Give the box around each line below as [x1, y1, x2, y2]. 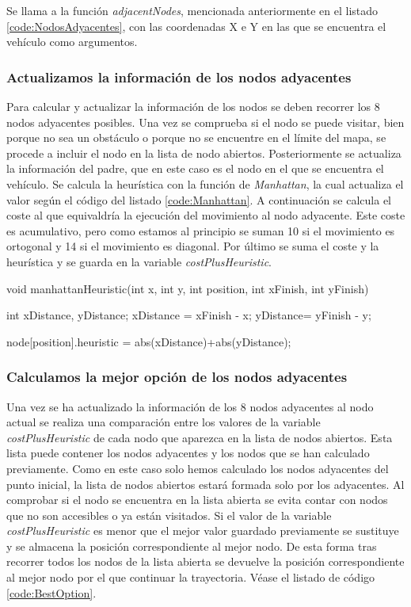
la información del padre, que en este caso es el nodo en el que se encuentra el [6, 160, 384, 177]
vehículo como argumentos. [6, 33, 138, 50]
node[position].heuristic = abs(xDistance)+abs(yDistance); [6, 333, 291, 349]
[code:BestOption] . [6, 584, 97, 601]
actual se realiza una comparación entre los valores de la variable [6, 414, 321, 430]
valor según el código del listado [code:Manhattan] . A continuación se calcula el [6, 191, 392, 208]
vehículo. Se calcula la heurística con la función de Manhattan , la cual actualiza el [6, 175, 404, 192]
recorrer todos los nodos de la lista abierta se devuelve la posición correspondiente [6, 553, 405, 570]
